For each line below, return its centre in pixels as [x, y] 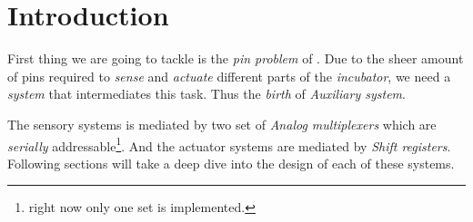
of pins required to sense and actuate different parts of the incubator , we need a [229, 76]
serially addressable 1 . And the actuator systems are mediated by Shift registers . [229, 144]
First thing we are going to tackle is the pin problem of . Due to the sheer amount [236, 58]
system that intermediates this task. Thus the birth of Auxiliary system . [206, 94]
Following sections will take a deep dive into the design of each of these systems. [231, 163]
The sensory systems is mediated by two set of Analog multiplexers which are [222, 124]
